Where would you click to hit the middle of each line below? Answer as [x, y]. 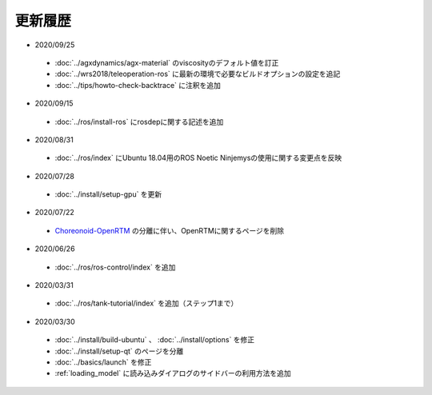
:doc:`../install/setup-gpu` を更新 [108, 194]
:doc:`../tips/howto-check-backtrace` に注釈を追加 [138, 85]
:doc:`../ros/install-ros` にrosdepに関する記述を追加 [139, 122]
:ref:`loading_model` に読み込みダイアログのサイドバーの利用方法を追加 [173, 373]
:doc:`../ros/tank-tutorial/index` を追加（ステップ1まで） [146, 303]
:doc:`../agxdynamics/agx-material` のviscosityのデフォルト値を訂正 [167, 62]
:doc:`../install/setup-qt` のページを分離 [119, 351]
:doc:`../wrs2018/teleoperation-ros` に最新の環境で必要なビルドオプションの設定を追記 [198, 74]
